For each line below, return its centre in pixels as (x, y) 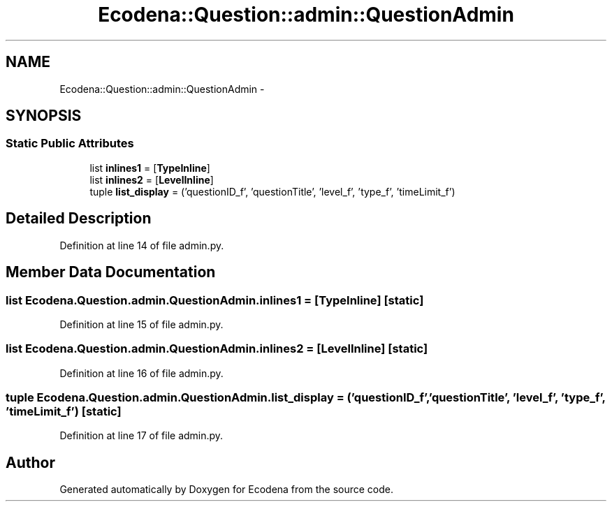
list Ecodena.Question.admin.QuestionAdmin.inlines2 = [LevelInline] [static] (217, 349)
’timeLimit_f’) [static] (64, 411)
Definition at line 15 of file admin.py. (141, 324)
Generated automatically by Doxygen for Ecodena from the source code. (227, 490)
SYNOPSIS (44, 116)
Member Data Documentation (111, 272)
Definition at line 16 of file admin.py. (141, 373)
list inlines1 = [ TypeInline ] (150, 168)
